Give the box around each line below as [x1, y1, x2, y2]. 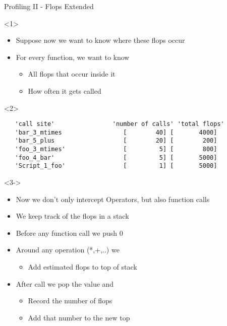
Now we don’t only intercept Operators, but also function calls [16, 193, 210, 204]
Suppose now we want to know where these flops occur [16, 35, 185, 45]
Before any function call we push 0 [16, 227, 123, 238]
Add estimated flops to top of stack [28, 262, 137, 272]
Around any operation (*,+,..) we [16, 244, 120, 255]
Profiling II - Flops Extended [4, 1, 94, 11]
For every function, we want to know [16, 51, 130, 62]
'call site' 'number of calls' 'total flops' [15, 120, 224, 128]
